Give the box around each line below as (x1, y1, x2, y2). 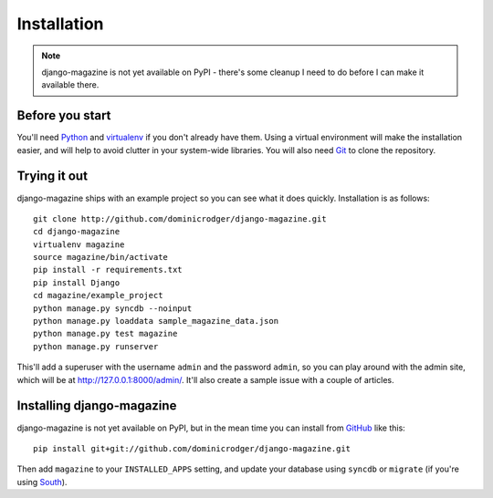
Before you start (16, 108, 111, 123)
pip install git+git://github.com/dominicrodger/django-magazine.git (33, 443, 351, 453)
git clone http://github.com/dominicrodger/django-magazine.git (33, 213, 328, 223)
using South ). (16, 476, 68, 487)
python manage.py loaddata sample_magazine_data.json (33, 316, 278, 327)
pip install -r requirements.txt (33, 265, 183, 275)
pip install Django (33, 277, 121, 287)
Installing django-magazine (16, 398, 177, 414)
